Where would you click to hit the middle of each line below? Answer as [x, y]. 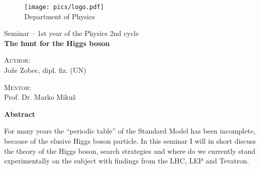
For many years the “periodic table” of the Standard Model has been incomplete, [130, 131]
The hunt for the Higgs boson [57, 43]
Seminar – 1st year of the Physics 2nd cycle [72, 33]
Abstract [20, 114]
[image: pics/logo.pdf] [64, 7]
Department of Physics [60, 16]
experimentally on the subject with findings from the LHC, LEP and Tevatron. [127, 161]
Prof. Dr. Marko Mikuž [40, 97]
